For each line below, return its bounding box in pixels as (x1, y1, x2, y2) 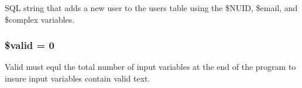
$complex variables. (5, 13, 75, 25)
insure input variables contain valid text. (5, 72, 150, 84)
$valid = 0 (5, 38, 54, 52)
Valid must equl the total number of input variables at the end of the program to (5, 61, 296, 73)
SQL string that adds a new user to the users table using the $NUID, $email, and (5, 2, 298, 13)
